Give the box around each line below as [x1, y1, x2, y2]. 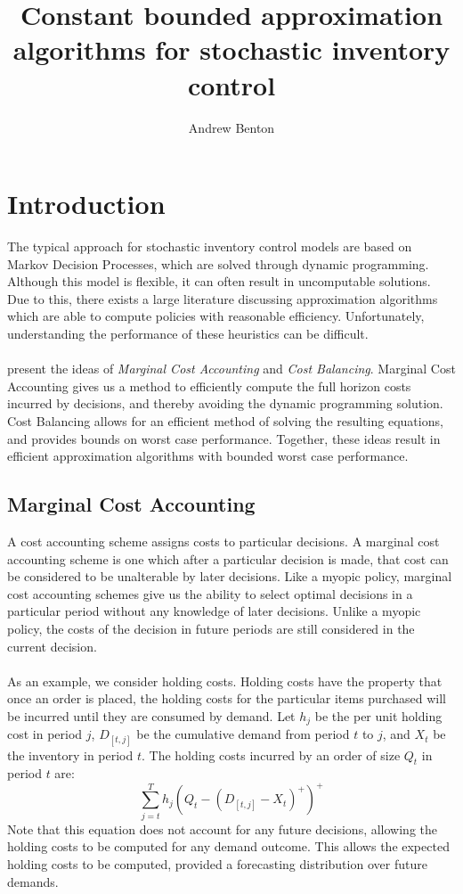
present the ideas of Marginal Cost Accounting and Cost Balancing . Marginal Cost [7, 359, 456, 378]
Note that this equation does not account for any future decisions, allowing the [7, 819, 438, 838]
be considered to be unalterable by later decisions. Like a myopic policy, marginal [7, 567, 452, 586]
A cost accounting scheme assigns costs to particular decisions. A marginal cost [7, 531, 440, 550]
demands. [7, 872, 59, 890]
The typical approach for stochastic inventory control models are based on [7, 237, 412, 256]
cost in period [7, 725, 83, 743]
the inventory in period [7, 745, 134, 764]
